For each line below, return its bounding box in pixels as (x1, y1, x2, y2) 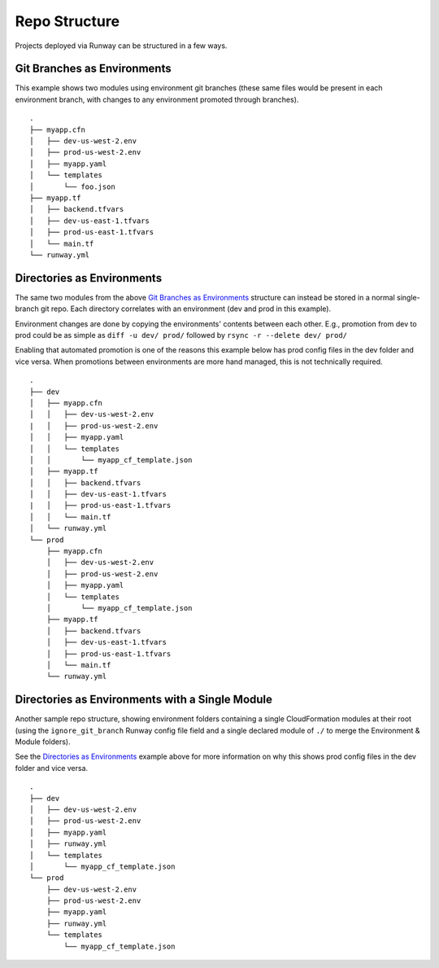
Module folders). (15, 737, 71, 747)
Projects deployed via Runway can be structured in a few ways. (15, 41, 228, 50)
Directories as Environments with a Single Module (15, 693, 272, 707)
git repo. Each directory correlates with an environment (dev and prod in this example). (41, 304, 332, 313)
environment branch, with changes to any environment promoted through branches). (15, 94, 299, 104)
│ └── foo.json (29, 182, 115, 191)
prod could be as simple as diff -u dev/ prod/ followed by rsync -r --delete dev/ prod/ (15, 331, 348, 339)
